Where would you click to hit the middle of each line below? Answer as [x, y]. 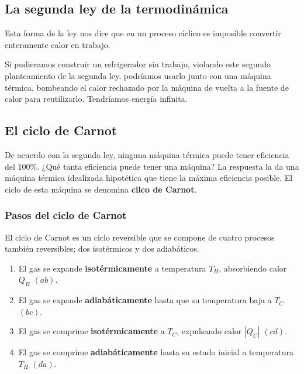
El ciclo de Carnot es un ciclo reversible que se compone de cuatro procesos [140, 237]
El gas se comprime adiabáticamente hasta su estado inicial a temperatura [156, 352]
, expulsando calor [209, 331]
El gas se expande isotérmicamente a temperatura [112, 268]
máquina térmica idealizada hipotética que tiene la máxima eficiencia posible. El [149, 178]
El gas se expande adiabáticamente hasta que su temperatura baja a [145, 300]
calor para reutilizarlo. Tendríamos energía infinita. [96, 99]
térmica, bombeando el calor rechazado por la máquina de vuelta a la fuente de [147, 87]
